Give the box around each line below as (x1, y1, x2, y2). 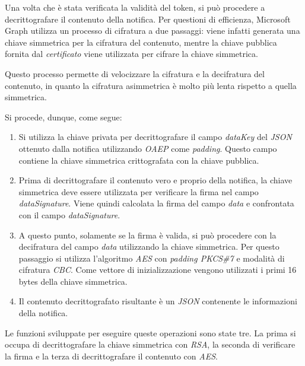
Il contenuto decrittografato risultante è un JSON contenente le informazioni (18, 295, 297, 307)
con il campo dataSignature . (18, 208, 120, 221)
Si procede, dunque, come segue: (5, 110, 122, 123)
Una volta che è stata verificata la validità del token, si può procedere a (5, 1, 265, 13)
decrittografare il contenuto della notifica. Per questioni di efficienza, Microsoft (5, 12, 291, 25)
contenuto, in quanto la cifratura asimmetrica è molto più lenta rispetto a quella (5, 79, 297, 91)
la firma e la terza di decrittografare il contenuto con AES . (5, 349, 218, 362)
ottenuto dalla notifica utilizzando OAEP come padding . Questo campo (18, 142, 277, 154)
